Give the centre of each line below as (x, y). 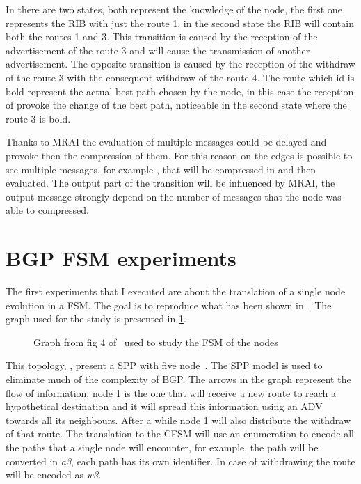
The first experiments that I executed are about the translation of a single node (176, 291)
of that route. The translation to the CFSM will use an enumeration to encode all (180, 434)
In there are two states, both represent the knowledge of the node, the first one (174, 9)
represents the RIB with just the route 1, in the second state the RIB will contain (180, 23)
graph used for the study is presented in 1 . (96, 319)
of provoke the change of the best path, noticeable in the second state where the (176, 105)
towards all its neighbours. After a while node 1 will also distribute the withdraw (178, 420)
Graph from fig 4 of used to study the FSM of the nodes (156, 342)
